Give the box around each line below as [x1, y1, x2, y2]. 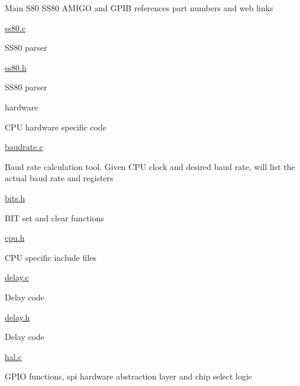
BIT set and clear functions [5, 211, 104, 224]
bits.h [5, 191, 25, 204]
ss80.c [5, 21, 26, 34]
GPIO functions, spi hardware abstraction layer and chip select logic [5, 370, 252, 382]
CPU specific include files [5, 251, 97, 263]
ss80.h [5, 61, 27, 73]
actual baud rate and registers [5, 172, 113, 184]
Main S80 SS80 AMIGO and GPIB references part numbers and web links [5, 2, 273, 14]
